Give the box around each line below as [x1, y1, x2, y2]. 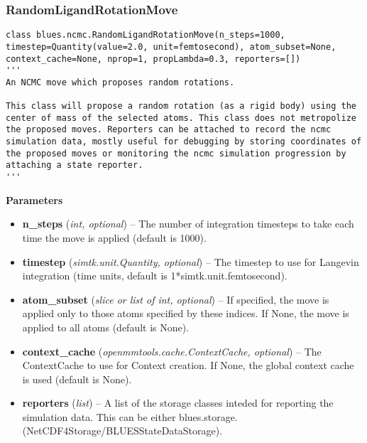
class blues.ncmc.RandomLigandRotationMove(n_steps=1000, [6, 30, 285, 41]
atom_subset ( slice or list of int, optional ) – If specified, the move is [22, 292, 329, 306]
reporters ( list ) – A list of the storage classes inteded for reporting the [22, 395, 334, 410]
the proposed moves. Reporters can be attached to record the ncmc [6, 124, 332, 135]
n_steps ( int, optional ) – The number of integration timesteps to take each [22, 216, 354, 231]
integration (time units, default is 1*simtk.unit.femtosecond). [22, 268, 287, 283]
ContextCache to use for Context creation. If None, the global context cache [22, 358, 354, 373]
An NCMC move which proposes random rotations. [6, 77, 235, 87]
